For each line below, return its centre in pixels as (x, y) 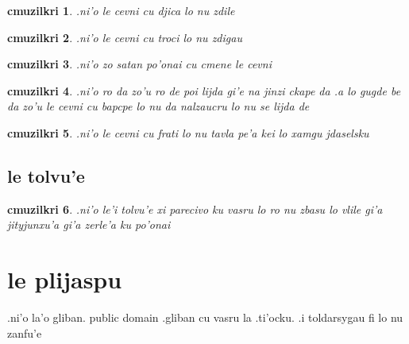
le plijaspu (65, 279)
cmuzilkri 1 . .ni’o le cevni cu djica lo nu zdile (121, 10)
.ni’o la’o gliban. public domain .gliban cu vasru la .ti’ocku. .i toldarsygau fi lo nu (205, 317)
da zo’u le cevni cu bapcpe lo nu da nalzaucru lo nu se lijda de (158, 106)
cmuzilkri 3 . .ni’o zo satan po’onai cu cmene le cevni (139, 64)
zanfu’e (25, 332)
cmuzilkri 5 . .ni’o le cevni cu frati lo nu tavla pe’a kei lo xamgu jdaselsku (188, 132)
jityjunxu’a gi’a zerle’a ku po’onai (89, 224)
